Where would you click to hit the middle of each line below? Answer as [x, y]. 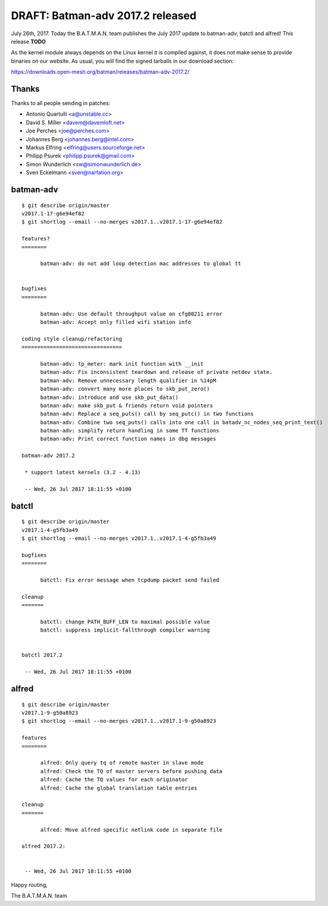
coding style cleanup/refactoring [72, 339]
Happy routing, [29, 885]
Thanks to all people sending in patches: [61, 103]
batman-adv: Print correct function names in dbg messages [128, 439]
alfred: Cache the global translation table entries [119, 788]
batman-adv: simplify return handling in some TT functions [130, 431]
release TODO [28, 41]
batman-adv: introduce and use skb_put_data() [109, 397]
